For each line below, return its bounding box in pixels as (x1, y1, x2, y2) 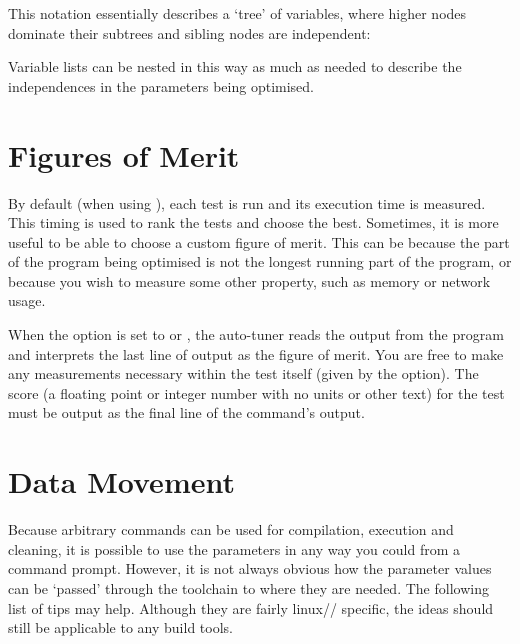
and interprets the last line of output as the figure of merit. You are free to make (8, 343, 504, 364)
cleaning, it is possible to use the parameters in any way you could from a (8, 538, 460, 559)
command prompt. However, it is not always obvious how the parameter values (8, 558, 492, 579)
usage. (8, 290, 46, 311)
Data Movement (8, 461, 235, 502)
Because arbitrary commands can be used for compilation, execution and (8, 519, 454, 540)
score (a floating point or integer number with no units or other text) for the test (8, 382, 505, 403)
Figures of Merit (8, 134, 240, 175)
